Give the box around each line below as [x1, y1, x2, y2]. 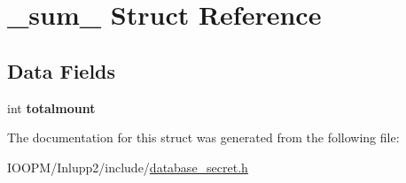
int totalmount [7, 98, 96, 117]
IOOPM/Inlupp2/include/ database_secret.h [7, 157, 248, 176]
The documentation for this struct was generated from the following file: [7, 128, 400, 147]
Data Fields [7, 57, 116, 84]
